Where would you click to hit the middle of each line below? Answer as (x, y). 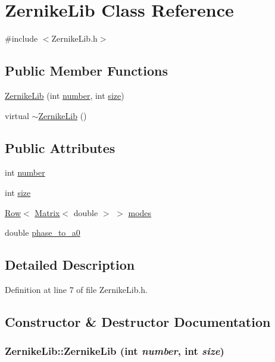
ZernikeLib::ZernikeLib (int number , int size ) (115, 351)
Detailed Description (70, 265)
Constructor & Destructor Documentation (138, 321)
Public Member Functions (86, 71)
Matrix (47, 212)
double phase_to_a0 (43, 233)
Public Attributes (60, 147)
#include (21, 38)
